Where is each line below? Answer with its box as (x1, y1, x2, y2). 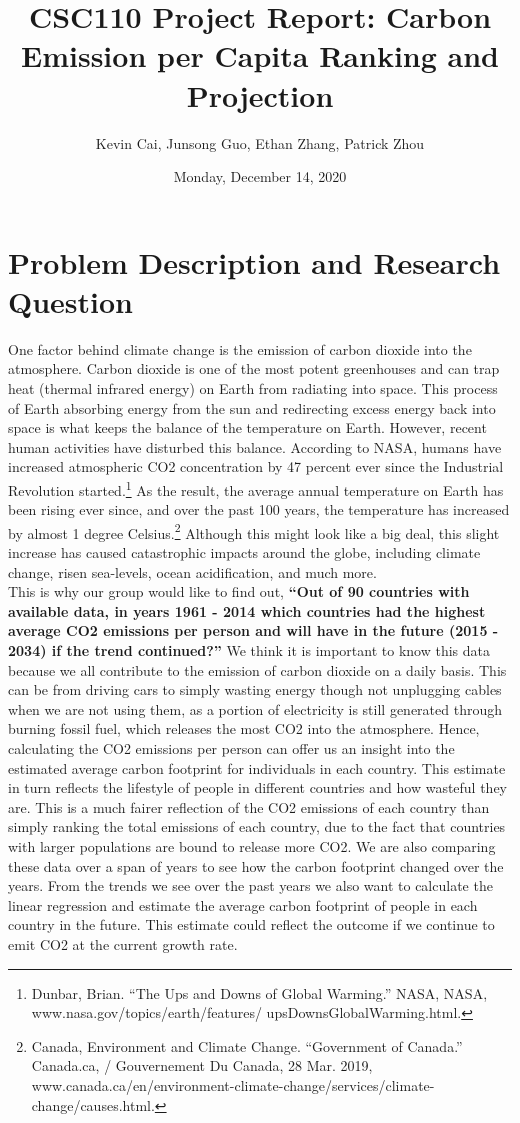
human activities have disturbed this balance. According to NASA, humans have (8, 436, 502, 457)
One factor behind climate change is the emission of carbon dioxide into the (8, 338, 472, 359)
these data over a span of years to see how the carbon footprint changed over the (8, 855, 504, 876)
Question (8, 280, 133, 321)
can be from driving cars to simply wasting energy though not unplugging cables (8, 679, 502, 700)
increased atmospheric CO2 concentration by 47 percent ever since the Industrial (8, 456, 504, 477)
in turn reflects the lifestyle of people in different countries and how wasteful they (8, 777, 508, 798)
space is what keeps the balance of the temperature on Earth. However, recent (8, 417, 487, 438)
